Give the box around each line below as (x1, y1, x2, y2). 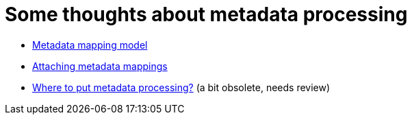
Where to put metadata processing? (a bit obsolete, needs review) (32, 81, 331, 93)
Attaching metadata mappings (32, 60, 168, 72)
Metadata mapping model (32, 38, 148, 51)
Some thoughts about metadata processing (5, 3, 408, 26)
